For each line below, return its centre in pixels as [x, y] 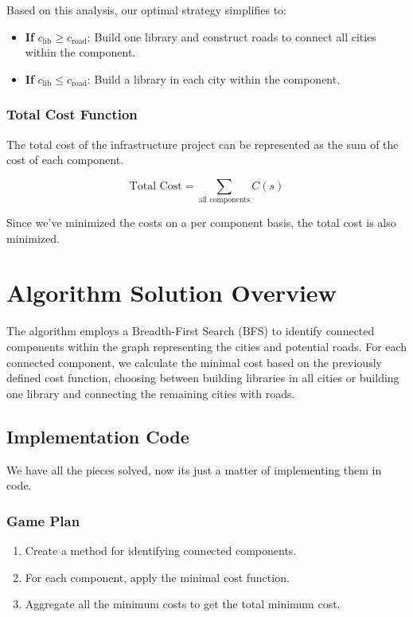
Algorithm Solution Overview [171, 293]
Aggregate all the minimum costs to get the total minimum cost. [183, 604]
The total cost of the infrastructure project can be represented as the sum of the [203, 144]
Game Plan [43, 520]
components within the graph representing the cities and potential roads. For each [207, 347]
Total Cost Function [72, 114]
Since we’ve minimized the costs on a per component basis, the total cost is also [201, 223]
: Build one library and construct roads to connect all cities [232, 36]
